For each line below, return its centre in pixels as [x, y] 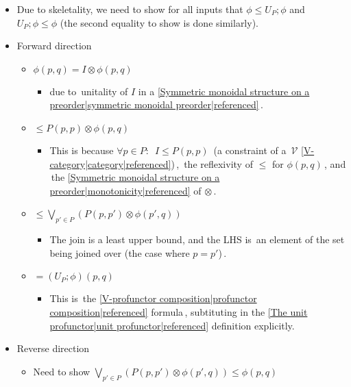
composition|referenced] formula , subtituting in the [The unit [179, 311]
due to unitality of [89, 91]
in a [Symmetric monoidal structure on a [224, 91]
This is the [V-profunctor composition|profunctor [153, 298]
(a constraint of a [250, 150]
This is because [82, 150]
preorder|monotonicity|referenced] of [125, 190]
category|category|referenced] [110, 163]
